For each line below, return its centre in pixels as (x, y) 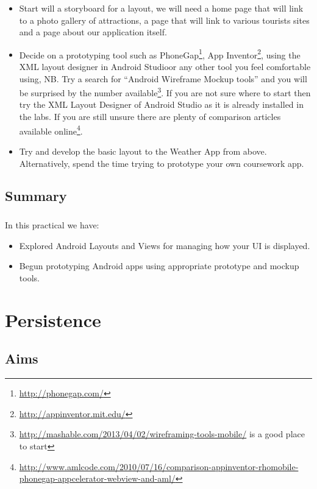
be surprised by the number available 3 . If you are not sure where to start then (165, 92)
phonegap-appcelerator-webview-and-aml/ (97, 478)
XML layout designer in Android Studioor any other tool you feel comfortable (165, 67)
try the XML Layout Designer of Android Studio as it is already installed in (161, 104)
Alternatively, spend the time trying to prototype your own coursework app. (162, 163)
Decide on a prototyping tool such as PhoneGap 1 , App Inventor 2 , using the (160, 54)
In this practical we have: (52, 225)
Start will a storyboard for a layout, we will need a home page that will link (161, 8)
